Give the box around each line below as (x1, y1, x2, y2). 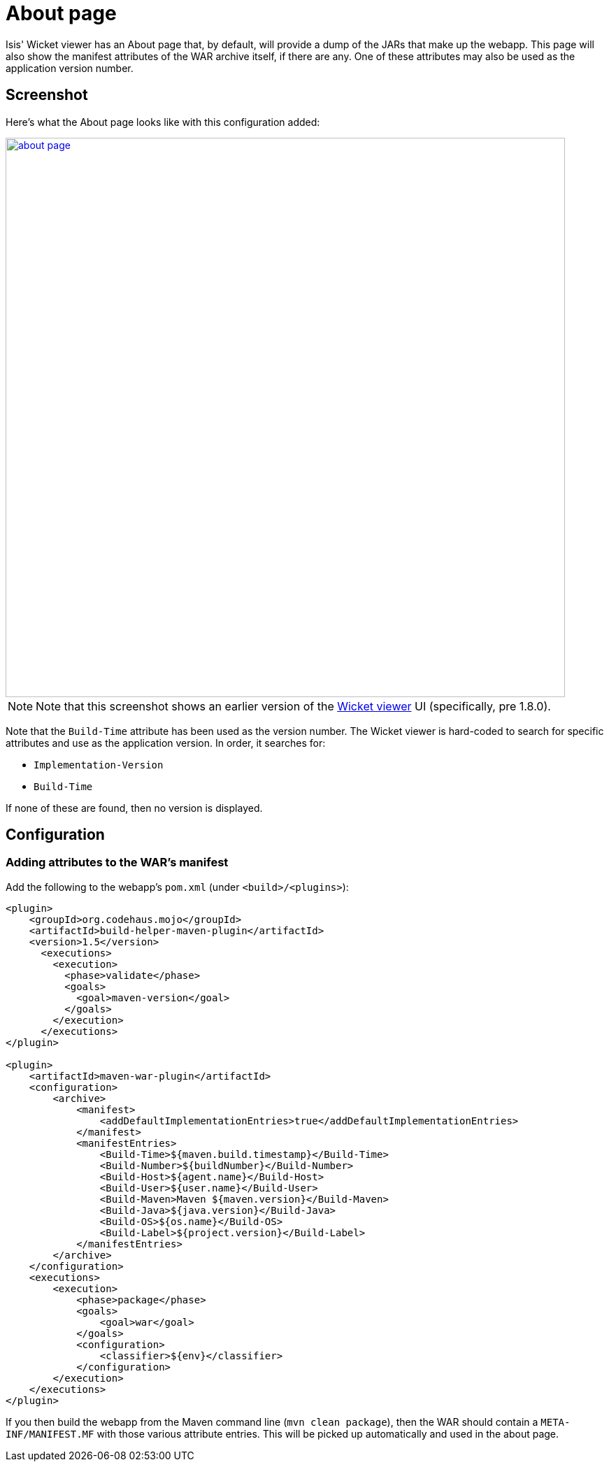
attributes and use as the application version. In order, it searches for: (6, 736, 326, 749)
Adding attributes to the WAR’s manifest (6, 855, 229, 870)
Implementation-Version (34, 759, 164, 771)
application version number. (6, 62, 134, 74)
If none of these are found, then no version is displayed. (6, 801, 263, 814)
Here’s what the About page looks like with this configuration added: (6, 115, 320, 128)
